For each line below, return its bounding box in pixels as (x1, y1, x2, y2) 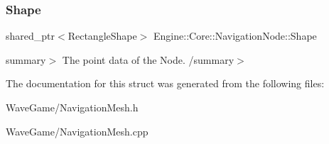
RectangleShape (68, 28, 137, 43)
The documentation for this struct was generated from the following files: (6, 76, 325, 91)
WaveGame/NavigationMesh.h (6, 100, 139, 114)
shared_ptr (6, 28, 55, 43)
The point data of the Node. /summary (62, 52, 234, 67)
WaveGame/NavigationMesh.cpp (6, 123, 149, 138)
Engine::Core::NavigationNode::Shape (153, 28, 317, 43)
